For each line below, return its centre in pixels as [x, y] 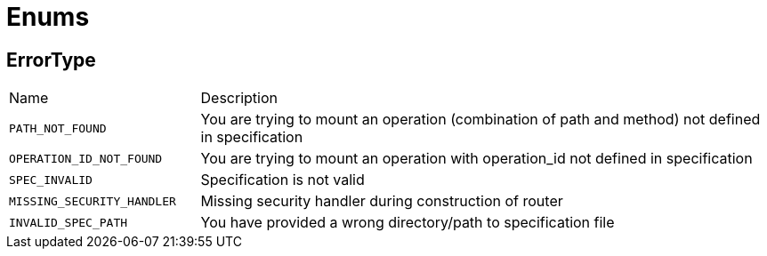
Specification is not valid [283, 180]
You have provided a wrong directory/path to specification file [408, 223]
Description [239, 98]
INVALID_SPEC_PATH [69, 222]
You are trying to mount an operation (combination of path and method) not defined [480, 120]
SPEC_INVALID [51, 180]
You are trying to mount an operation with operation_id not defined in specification [476, 159]
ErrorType [51, 60]
